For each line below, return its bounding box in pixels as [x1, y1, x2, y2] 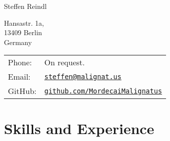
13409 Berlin [4, 27, 42, 38]
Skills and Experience [4, 118, 154, 138]
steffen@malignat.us [44, 72, 121, 81]
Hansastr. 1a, [4, 17, 44, 28]
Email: [8, 71, 31, 83]
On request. [44, 56, 85, 68]
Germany [4, 37, 32, 47]
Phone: [8, 56, 32, 68]
